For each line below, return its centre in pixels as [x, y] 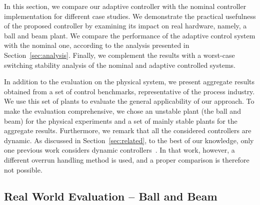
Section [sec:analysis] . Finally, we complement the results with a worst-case [119, 55]
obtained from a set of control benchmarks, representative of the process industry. [129, 91]
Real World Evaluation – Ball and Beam [111, 196]
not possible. [23, 169]
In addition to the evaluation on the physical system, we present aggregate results [129, 82]
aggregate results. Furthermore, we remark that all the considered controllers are [128, 130]
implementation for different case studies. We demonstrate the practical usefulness [130, 16]
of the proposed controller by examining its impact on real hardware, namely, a [125, 26]
